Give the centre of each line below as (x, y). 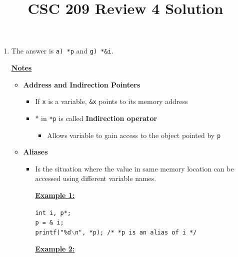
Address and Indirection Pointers (82, 84)
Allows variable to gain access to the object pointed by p (134, 135)
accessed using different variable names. (96, 178)
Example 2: (55, 248)
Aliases (35, 152)
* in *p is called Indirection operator (96, 118)
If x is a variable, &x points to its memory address (111, 101)
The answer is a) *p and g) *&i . (62, 51)
